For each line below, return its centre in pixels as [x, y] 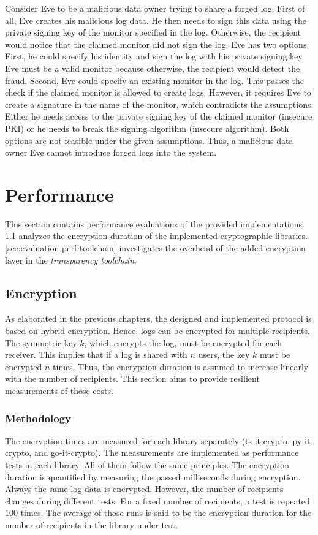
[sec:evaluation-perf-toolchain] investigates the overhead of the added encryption [155, 248]
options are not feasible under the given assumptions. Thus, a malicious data [149, 140]
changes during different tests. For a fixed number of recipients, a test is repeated [157, 500]
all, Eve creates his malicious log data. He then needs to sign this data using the [156, 20]
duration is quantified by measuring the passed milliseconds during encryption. [153, 476]
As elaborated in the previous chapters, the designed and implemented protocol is [158, 318]
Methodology [38, 418]
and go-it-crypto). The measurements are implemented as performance [166, 453]
